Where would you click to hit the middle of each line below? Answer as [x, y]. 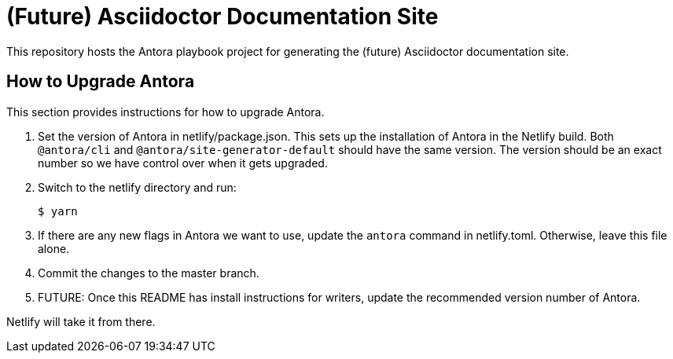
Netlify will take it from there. [81, 321]
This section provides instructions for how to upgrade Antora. [165, 112]
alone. [54, 248]
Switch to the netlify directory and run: [137, 187]
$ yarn [58, 211]
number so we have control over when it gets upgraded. [183, 163]
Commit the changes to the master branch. [149, 273]
